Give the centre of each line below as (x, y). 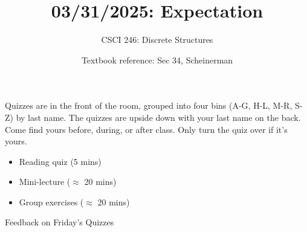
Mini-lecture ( (45, 182)
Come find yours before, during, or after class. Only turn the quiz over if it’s (146, 129)
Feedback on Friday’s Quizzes (60, 222)
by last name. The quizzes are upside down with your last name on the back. (158, 117)
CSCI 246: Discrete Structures (157, 40)
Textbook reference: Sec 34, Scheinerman (157, 60)
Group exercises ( (51, 201)
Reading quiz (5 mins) (60, 161)
